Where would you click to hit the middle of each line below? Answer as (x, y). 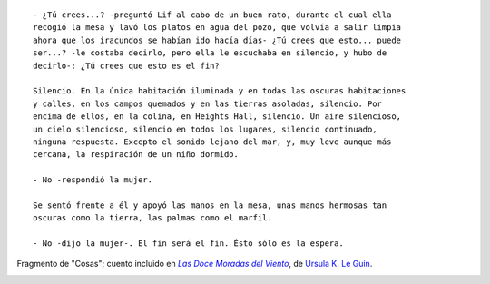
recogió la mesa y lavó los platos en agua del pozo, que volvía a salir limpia (217, 28)
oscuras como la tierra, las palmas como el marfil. (152, 218)
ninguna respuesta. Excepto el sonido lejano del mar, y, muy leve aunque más (212, 142)
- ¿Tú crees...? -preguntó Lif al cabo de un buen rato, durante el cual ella (212, 15)
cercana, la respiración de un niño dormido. (136, 155)
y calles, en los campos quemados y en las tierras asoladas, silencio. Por (208, 103)
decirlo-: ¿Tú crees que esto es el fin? (126, 65)
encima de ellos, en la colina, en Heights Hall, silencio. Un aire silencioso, (217, 117)
